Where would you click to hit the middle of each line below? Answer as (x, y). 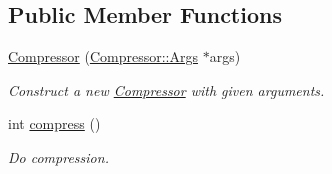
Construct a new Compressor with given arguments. (166, 89)
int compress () (54, 123)
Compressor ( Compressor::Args (103, 56)
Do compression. (58, 156)
